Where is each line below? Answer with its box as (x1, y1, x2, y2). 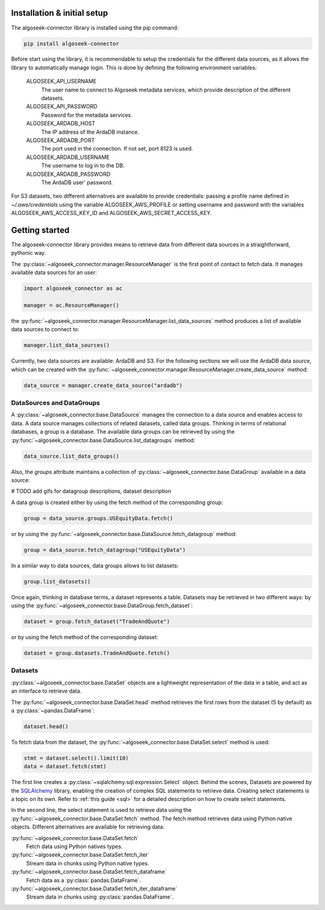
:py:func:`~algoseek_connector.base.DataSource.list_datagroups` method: (11, 437, 196, 444)
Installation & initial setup (11, 8, 108, 18)
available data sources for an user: (11, 269, 97, 276)
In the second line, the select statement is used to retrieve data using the (11, 806, 192, 814)
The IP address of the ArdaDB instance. (41, 128, 140, 136)
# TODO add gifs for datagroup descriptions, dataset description (11, 488, 172, 495)
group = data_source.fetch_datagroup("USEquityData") (23, 546, 186, 553)
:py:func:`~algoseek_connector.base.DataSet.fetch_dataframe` (11, 868, 167, 876)
